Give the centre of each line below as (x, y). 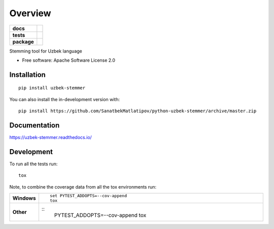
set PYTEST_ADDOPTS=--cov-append (88, 196)
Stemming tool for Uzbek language (46, 51)
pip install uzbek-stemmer (52, 88)
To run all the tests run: (33, 164)
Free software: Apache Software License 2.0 (69, 60)
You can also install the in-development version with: (65, 99)
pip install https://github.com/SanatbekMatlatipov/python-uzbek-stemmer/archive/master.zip (138, 111)
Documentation (35, 125)
